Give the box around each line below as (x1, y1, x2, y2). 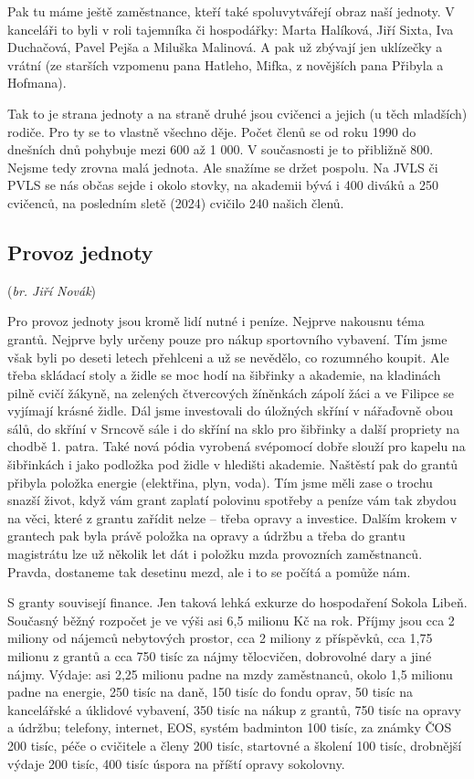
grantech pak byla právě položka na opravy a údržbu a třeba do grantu (7, 526, 406, 545)
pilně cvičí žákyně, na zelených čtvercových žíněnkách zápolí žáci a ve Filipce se (7, 383, 455, 402)
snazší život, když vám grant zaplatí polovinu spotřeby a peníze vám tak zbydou (7, 490, 457, 510)
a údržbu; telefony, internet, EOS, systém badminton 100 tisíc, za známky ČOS (7, 718, 452, 737)
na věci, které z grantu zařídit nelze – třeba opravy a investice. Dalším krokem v (7, 508, 458, 527)
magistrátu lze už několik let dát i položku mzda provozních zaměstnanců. (7, 544, 423, 563)
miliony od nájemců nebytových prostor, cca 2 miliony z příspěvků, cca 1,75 (7, 628, 433, 647)
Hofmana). (7, 73, 67, 92)
